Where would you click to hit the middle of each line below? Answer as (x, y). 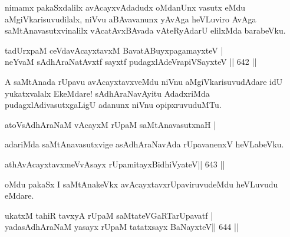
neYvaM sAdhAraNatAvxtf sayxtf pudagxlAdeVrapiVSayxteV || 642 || (131, 62)
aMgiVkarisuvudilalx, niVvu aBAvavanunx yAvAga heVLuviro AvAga (131, 19)
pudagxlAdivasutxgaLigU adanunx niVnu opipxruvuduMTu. (113, 105)
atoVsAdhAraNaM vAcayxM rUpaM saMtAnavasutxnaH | (111, 124)
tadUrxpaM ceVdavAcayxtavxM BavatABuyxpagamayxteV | (114, 50)
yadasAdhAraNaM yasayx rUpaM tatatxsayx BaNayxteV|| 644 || (122, 227)
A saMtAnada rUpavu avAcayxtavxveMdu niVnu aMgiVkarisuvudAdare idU (144, 81)
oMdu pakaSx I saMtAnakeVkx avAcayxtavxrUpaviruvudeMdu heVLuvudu (141, 184)
